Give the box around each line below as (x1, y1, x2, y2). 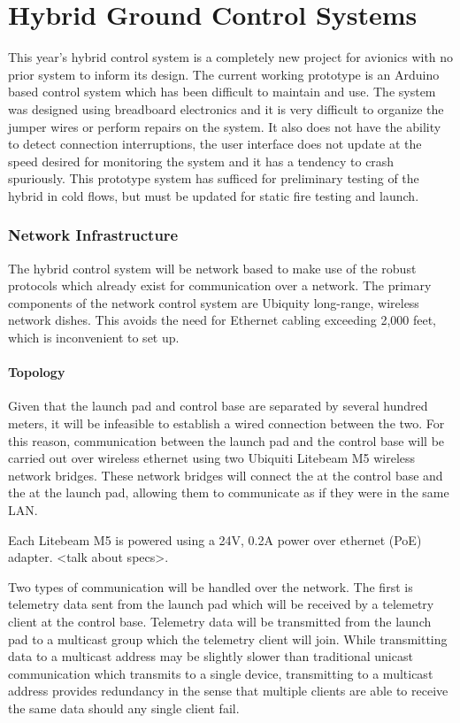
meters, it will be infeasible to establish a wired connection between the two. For (8, 414, 445, 433)
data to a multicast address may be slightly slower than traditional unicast (8, 647, 413, 665)
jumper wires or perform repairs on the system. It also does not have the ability (8, 117, 441, 135)
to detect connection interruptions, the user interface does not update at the (8, 135, 422, 153)
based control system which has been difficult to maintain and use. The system (8, 82, 436, 101)
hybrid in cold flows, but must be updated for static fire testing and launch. (8, 186, 419, 204)
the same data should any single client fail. (8, 698, 240, 717)
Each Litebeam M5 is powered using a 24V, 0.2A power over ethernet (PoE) (8, 530, 422, 549)
